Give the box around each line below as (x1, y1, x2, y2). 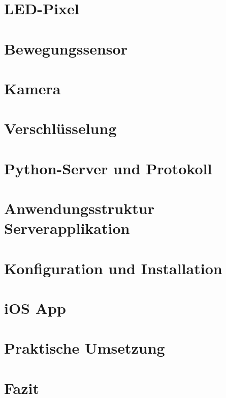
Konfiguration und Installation (4, 257, 222, 278)
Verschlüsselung (4, 118, 117, 139)
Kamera (4, 77, 61, 98)
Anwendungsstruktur (4, 198, 154, 219)
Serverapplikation (4, 218, 130, 238)
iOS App (4, 298, 66, 318)
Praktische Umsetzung (4, 337, 165, 358)
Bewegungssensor (4, 38, 127, 59)
